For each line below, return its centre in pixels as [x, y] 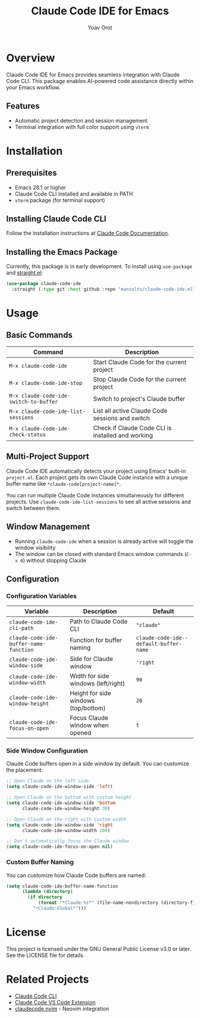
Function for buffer [96, 640]
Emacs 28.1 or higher [40, 187]
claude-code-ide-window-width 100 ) [66, 830]
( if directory [45, 897]
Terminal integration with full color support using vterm [82, 127]
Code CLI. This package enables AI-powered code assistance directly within [100, 81]
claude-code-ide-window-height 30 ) [66, 808]
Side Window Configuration [47, 751]
